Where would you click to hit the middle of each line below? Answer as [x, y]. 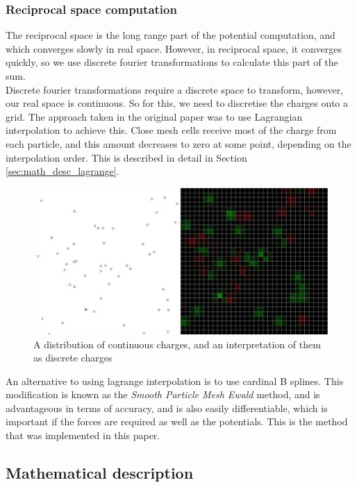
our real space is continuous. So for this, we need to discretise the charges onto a [177, 103]
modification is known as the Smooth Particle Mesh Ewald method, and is [163, 394]
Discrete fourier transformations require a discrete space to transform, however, [175, 89]
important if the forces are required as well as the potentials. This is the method [177, 421]
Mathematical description [100, 473]
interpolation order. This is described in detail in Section [126, 157]
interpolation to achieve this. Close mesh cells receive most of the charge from [171, 130]
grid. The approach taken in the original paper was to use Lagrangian [154, 116]
